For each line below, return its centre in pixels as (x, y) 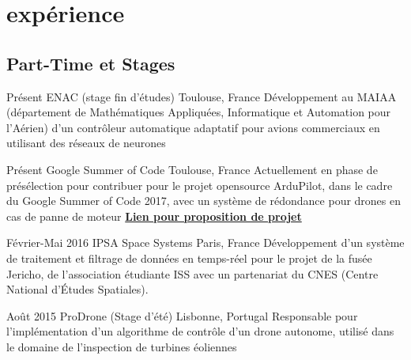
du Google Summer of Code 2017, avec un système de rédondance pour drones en (204, 201)
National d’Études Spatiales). (77, 289)
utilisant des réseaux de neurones (86, 143)
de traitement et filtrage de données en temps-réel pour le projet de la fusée (189, 258)
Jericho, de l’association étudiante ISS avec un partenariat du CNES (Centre (192, 273)
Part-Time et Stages (91, 63)
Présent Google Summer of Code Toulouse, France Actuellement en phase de (192, 169)
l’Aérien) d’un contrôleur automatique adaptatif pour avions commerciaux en (193, 127)
